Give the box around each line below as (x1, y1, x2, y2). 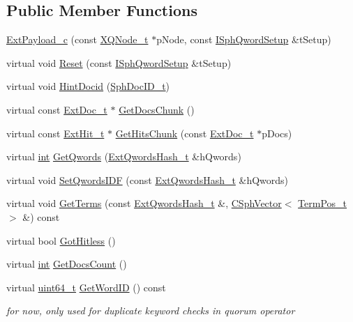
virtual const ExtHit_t (6, 125, 105, 140)
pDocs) (262, 125, 292, 140)
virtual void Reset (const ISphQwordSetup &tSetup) (6, 55, 232, 70)
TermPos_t (298, 196, 347, 210)
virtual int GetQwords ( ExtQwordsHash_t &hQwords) (6, 149, 241, 164)
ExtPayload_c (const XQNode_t (6, 32, 149, 47)
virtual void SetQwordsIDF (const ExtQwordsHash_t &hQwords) (6, 172, 289, 187)
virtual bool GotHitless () (6, 233, 116, 247)
